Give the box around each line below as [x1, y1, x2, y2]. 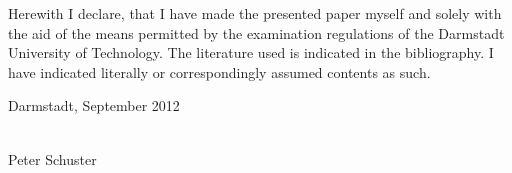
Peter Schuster [8, 148, 97, 169]
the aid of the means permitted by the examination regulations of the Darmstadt [8, 22, 505, 43]
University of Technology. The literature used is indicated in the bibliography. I [8, 42, 494, 63]
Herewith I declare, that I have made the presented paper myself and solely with [8, 3, 502, 23]
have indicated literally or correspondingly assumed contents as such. [8, 61, 431, 82]
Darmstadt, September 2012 [8, 95, 180, 116]
